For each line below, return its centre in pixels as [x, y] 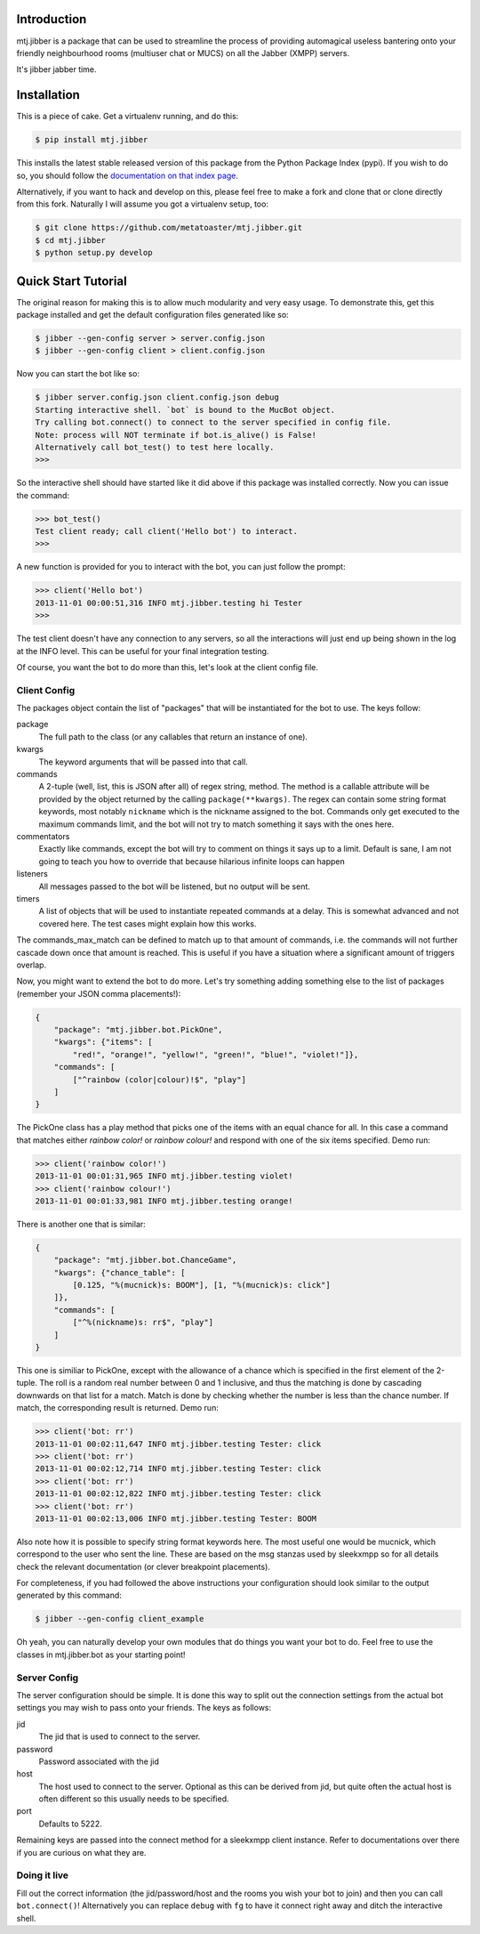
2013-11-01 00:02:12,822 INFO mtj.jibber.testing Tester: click [178, 1494]
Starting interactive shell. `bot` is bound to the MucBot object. [185, 410]
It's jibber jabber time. [56, 69]
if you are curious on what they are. [81, 1852]
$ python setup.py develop [94, 253]
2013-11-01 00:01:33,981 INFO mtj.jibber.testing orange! [164, 1201]
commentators [43, 836]
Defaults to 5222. [70, 1824]
